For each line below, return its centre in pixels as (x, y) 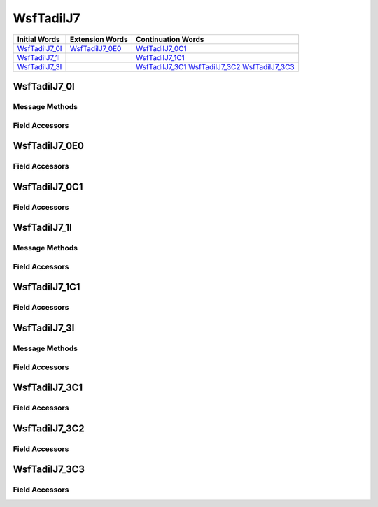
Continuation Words (170, 39)
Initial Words (38, 39)
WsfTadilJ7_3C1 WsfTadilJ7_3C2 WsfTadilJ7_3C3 (215, 66)
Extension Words (99, 39)
